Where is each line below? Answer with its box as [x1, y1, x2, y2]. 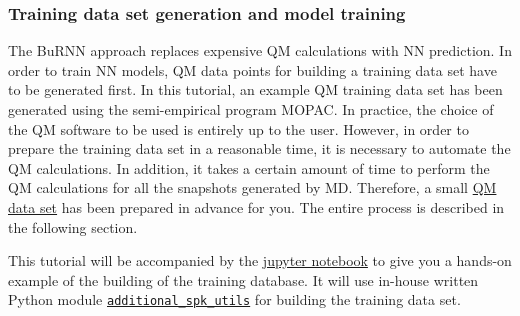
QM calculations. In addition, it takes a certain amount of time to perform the [8, 157, 490, 178]
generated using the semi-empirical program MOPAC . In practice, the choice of [8, 99, 494, 119]
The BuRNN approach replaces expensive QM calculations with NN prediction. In [8, 40, 512, 61]
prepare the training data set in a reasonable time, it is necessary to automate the [8, 138, 511, 159]
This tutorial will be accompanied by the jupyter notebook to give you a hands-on [8, 250, 512, 271]
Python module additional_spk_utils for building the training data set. [8, 289, 461, 310]
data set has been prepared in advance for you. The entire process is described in [8, 196, 505, 217]
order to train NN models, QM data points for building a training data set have [8, 59, 497, 80]
